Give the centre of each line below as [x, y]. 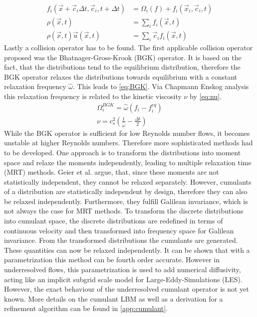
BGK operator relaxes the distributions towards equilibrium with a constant [121, 76]
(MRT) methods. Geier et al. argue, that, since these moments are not [112, 172]
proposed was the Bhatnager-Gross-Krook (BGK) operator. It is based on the [123, 57]
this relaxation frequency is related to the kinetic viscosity [93, 96]
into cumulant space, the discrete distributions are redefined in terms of [114, 221]
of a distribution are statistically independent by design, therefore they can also [126, 191]
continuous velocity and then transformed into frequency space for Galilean [119, 230]
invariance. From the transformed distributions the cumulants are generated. [121, 240]
